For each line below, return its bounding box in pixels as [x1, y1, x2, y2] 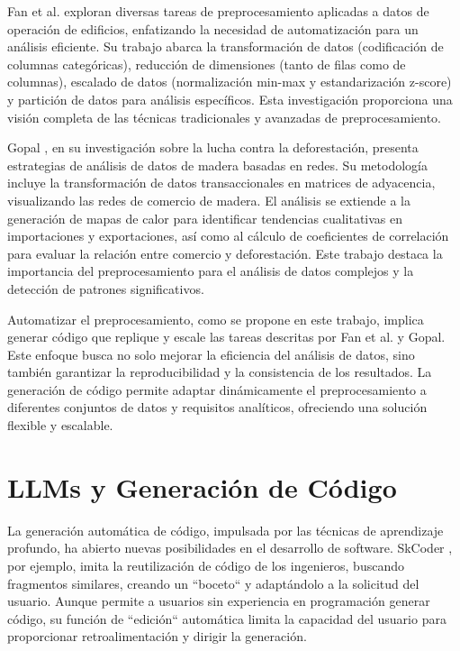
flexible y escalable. [7, 416, 113, 435]
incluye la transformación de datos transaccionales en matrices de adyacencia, [7, 173, 436, 192]
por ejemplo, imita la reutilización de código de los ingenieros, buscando [7, 555, 404, 574]
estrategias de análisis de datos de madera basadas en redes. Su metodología [7, 155, 428, 174]
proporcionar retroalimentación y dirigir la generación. [7, 627, 307, 646]
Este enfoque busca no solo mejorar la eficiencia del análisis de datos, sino [7, 344, 415, 363]
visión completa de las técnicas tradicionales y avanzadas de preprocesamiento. [7, 107, 441, 126]
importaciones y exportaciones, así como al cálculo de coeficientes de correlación [7, 226, 449, 245]
